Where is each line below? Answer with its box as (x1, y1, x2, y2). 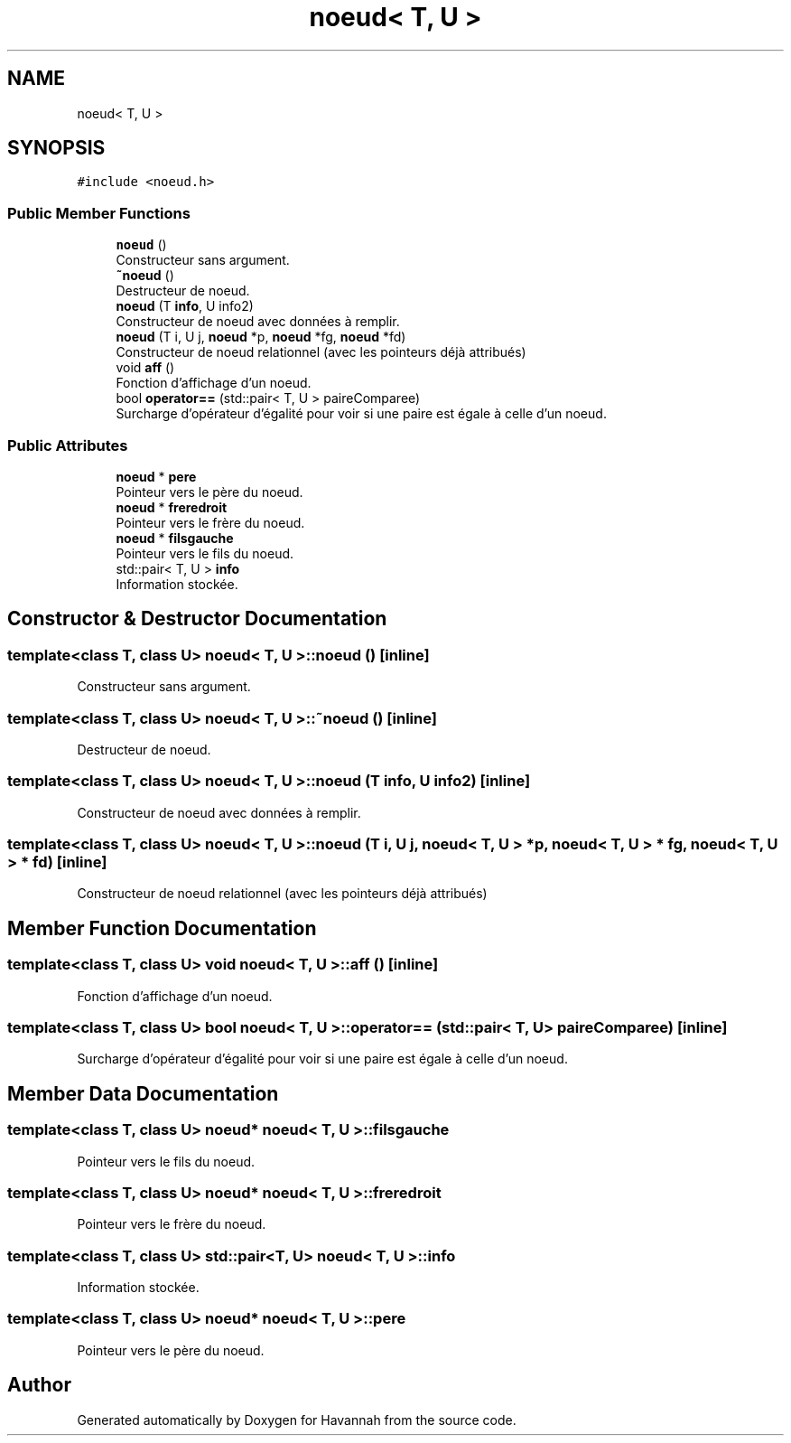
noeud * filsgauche (116, 529, 234, 546)
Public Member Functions (7, 203, 191, 222)
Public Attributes (7, 436, 128, 454)
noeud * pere (116, 468, 197, 484)
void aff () (116, 360, 175, 376)
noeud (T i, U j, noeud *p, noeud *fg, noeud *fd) (116, 329, 406, 345)
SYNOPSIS (7, 136, 106, 160)
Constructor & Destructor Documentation (7, 607, 387, 631)
